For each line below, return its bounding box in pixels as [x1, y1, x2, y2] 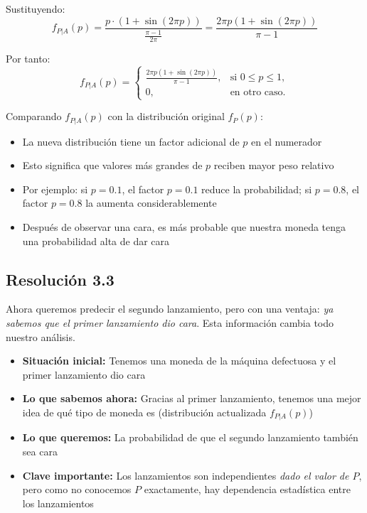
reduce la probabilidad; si [201, 181, 312, 196]
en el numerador [251, 134, 322, 148]
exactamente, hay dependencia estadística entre [144, 482, 351, 497]
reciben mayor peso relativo [213, 158, 334, 173]
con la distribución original [107, 109, 225, 124]
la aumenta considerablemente [85, 195, 217, 210]
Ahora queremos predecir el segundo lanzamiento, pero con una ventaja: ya [6, 301, 334, 316]
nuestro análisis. [6, 329, 75, 344]
